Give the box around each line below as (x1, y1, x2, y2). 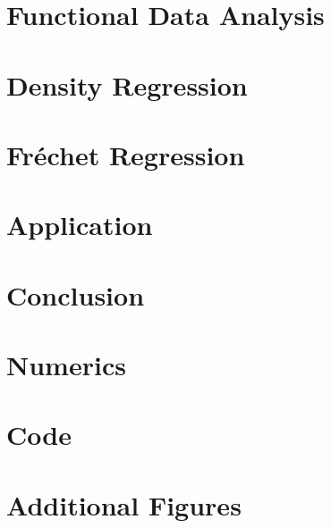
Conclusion (6, 276, 145, 313)
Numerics (6, 347, 126, 383)
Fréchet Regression (6, 136, 245, 172)
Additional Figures (6, 486, 242, 523)
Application (6, 206, 153, 243)
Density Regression (6, 66, 248, 103)
